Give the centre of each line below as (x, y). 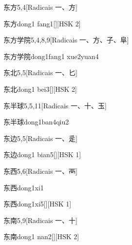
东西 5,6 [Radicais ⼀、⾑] (40, 171)
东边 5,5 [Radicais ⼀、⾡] (40, 138)
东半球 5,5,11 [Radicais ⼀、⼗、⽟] (55, 105)
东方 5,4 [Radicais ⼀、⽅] (40, 7)
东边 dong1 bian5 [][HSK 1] (42, 154)
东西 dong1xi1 (24, 187)
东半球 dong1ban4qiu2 (36, 122)
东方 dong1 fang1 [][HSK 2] (42, 23)
